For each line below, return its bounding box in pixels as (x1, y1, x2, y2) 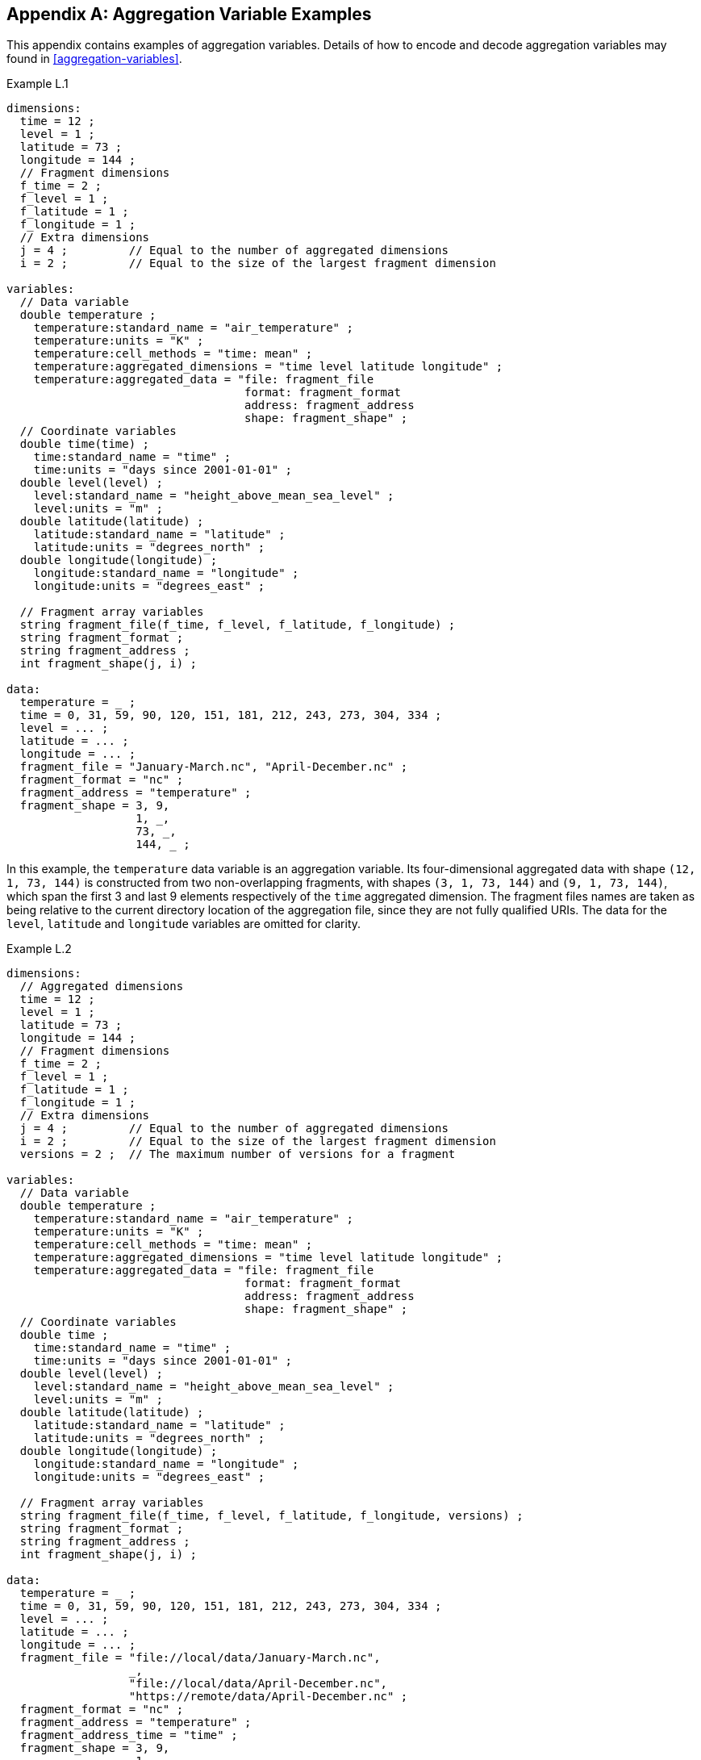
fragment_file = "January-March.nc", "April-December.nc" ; (19, 760, 408, 774)
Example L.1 (6, 77, 69, 91)
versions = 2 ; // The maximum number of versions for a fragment (19, 1148, 456, 1161)
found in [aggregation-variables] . (6, 52, 182, 66)
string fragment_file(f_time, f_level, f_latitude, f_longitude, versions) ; (19, 1509, 524, 1523)
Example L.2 (6, 942, 72, 956)
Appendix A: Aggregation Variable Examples (6, 4, 372, 24)
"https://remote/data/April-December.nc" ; (128, 1690, 408, 1704)
